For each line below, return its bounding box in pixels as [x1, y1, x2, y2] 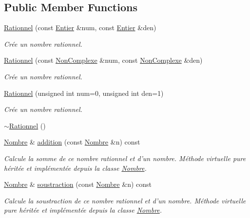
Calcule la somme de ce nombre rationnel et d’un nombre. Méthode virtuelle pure [4, 153, 246, 163]
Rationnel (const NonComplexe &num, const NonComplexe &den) [4, 55, 203, 65]
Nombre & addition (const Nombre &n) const [4, 137, 140, 147]
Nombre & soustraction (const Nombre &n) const [4, 179, 152, 189]
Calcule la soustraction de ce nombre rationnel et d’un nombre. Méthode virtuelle [4, 195, 246, 205]
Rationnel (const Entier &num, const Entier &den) [4, 22, 156, 33]
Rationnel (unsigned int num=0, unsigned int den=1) [4, 88, 164, 98]
